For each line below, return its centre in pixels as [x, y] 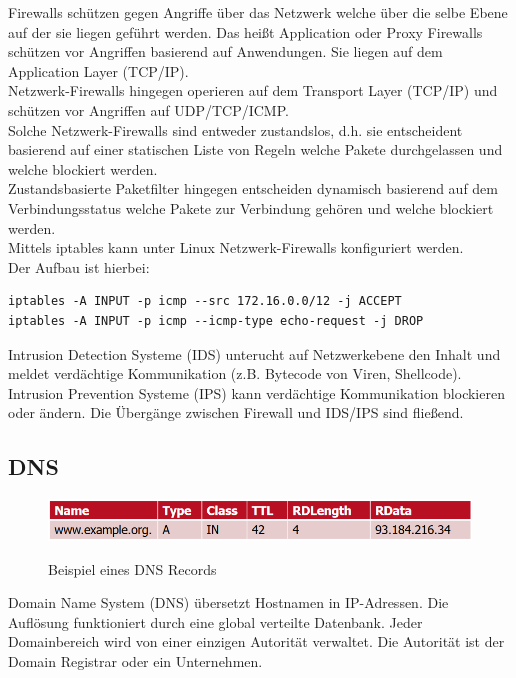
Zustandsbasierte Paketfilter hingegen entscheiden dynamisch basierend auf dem [253, 188]
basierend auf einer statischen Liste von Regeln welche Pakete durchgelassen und [255, 149]
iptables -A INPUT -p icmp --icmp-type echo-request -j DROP [216, 320]
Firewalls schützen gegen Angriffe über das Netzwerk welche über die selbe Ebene [258, 12]
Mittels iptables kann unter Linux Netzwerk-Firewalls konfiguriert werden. [236, 247]
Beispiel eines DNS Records [132, 568]
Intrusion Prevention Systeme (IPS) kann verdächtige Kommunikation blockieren [256, 392]
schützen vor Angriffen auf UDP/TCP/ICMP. [148, 109]
